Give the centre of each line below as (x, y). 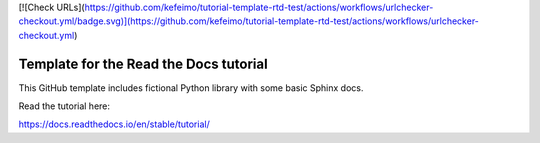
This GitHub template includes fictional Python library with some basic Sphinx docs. (191, 87)
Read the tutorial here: (64, 106)
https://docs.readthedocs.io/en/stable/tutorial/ (114, 124)
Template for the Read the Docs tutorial (143, 63)
